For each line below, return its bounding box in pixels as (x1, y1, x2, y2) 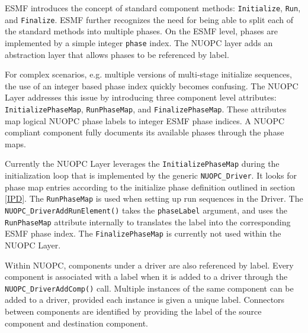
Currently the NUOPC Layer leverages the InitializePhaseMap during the (5, 157, 280, 170)
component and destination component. (5, 316, 148, 329)
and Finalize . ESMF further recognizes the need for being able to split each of (5, 13, 293, 25)
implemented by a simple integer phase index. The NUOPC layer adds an (5, 36, 273, 49)
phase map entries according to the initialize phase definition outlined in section (5, 180, 296, 193)
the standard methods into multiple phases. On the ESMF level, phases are (5, 25, 278, 37)
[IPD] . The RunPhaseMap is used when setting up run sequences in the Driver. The (5, 192, 303, 205)
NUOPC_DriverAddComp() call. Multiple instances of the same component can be (5, 282, 294, 294)
